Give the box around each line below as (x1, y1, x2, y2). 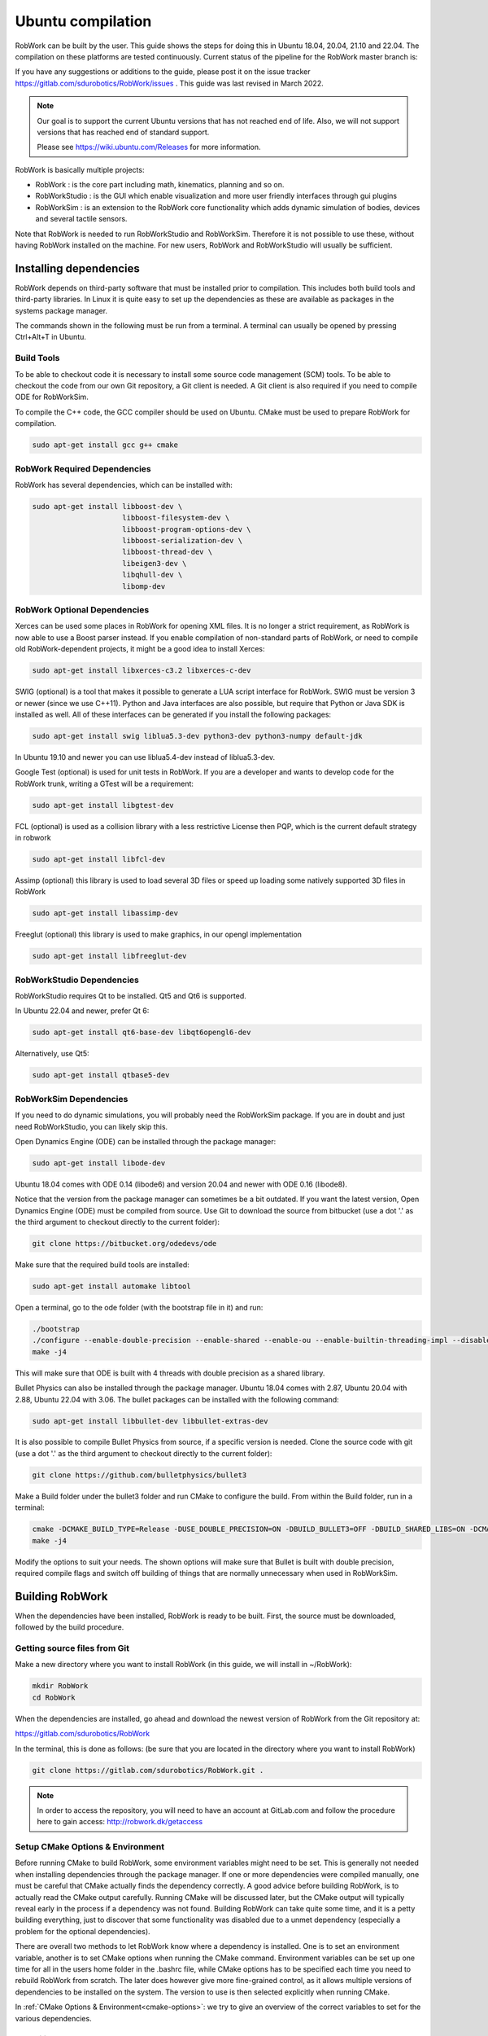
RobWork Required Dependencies (15, 463, 151, 474)
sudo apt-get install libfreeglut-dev (32, 951, 187, 961)
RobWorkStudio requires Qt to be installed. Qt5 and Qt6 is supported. (15, 991, 247, 1001)
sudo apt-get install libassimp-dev (32, 909, 179, 918)
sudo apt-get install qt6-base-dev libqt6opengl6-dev (32, 1028, 251, 1038)
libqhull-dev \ (122, 570, 183, 580)
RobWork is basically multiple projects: (15, 165, 145, 174)
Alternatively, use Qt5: (15, 1049, 89, 1059)
